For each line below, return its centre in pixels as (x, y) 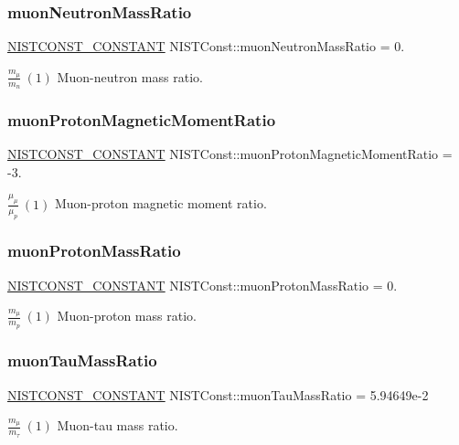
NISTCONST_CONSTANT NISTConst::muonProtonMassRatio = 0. (203, 285)
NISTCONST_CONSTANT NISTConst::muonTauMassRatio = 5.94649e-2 (218, 394)
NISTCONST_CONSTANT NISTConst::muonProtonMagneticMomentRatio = (230, 154)
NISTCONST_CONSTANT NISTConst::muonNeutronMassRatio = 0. (206, 46)
